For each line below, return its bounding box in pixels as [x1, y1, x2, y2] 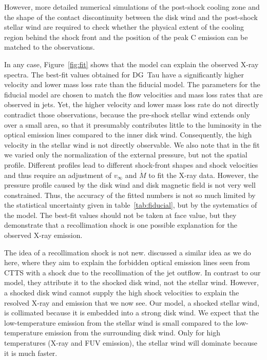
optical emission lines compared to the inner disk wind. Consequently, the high [4, 129, 252, 140]
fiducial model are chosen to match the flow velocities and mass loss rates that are [4, 89, 263, 99]
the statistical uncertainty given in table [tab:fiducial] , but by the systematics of [4, 199, 257, 210]
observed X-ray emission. [4, 230, 83, 241]
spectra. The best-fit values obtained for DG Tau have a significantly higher [4, 69, 244, 79]
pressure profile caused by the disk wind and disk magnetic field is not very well [4, 179, 256, 190]
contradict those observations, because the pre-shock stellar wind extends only [4, 109, 251, 119]
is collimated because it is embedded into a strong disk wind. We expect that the [4, 307, 259, 318]
